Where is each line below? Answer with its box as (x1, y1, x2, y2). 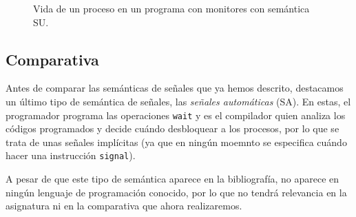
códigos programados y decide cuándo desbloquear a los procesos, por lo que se (6, 121, 339, 136)
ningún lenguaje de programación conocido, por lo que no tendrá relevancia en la (6, 185, 347, 199)
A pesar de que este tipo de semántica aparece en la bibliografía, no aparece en (6, 172, 339, 186)
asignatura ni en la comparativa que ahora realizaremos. (6, 198, 242, 213)
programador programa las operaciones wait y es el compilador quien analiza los (6, 107, 346, 122)
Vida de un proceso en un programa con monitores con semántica (33, 1, 310, 15)
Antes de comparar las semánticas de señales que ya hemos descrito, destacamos (6, 81, 344, 95)
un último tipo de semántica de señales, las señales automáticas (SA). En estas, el (6, 94, 351, 108)
